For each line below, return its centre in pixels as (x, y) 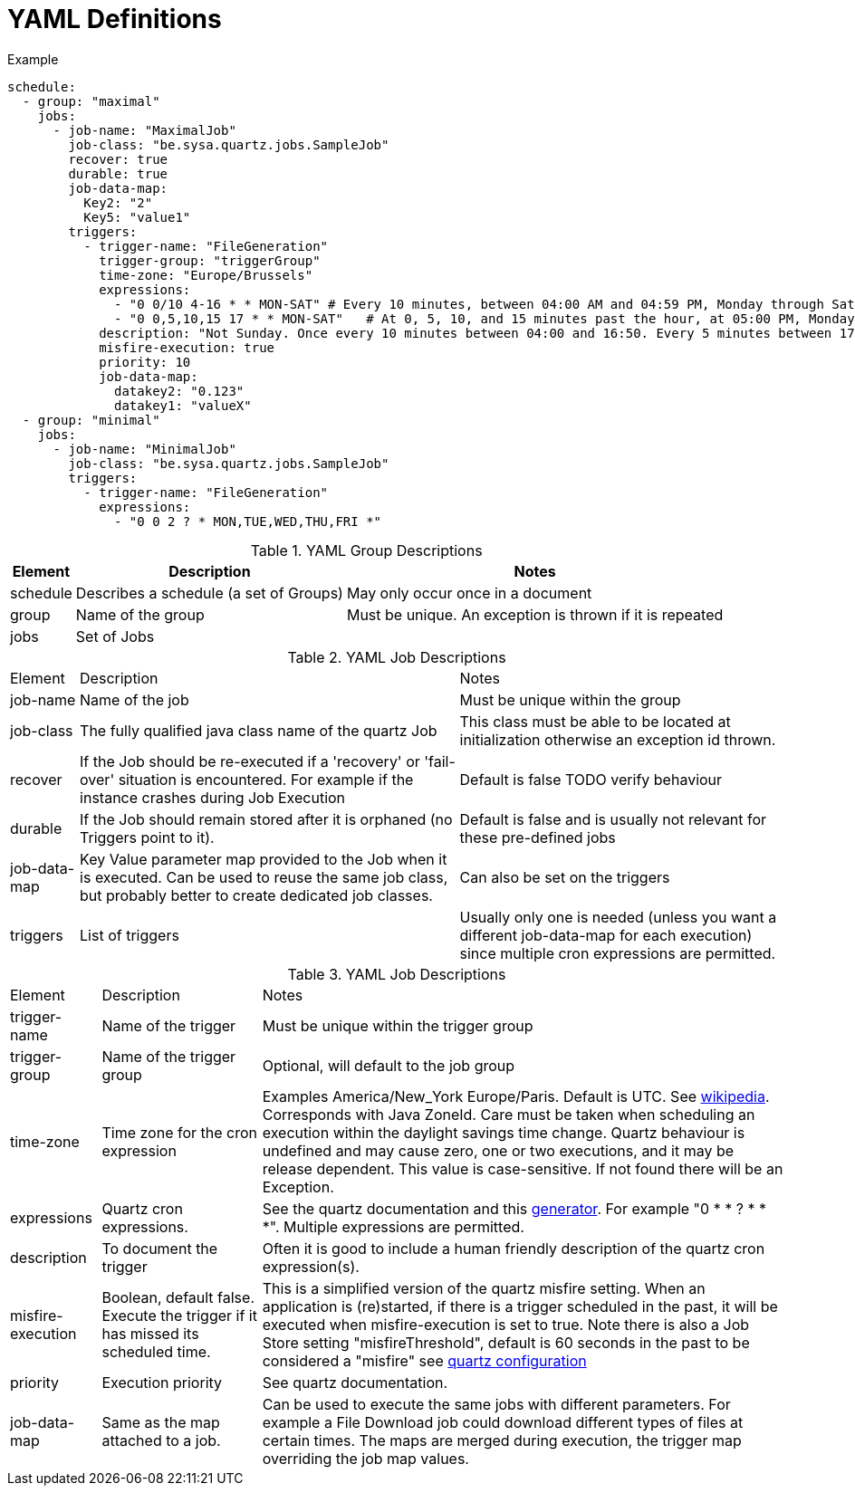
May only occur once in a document (469, 593)
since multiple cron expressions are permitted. (618, 953)
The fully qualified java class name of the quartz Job (259, 730)
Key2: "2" (118, 202)
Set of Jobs (115, 636)
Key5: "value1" (137, 217)
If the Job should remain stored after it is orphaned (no (266, 819)
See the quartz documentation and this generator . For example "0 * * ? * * (514, 1208)
